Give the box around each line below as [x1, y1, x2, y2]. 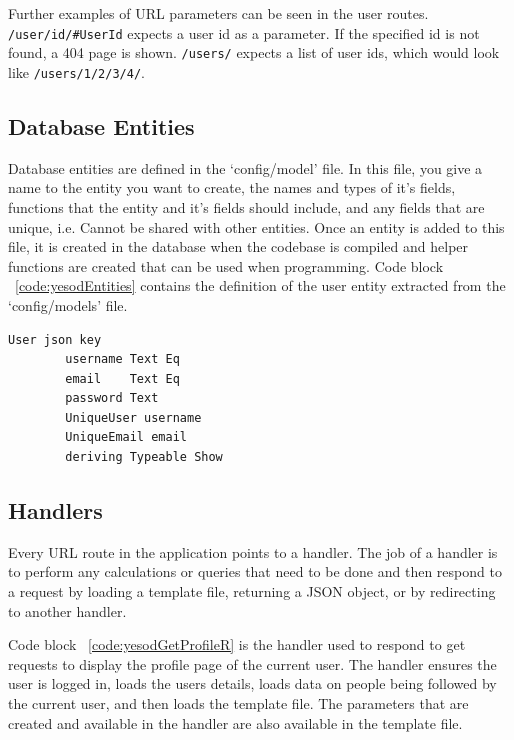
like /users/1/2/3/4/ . [8, 61, 145, 82]
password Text [65, 391, 159, 406]
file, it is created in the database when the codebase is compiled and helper [8, 236, 469, 257]
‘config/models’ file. [8, 294, 128, 315]
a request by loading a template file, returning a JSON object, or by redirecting [8, 581, 496, 602]
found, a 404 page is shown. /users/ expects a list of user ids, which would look [8, 42, 500, 63]
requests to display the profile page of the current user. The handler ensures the [8, 653, 497, 674]
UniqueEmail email [65, 430, 187, 445]
